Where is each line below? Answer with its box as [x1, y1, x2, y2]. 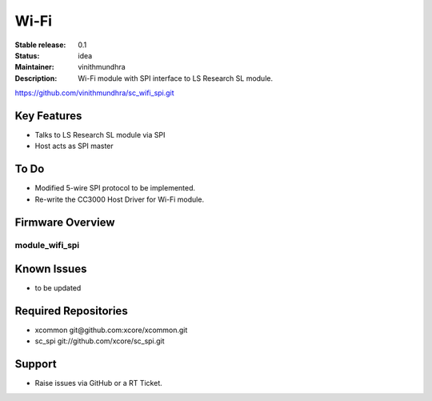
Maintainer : [14, 62, 55, 72]
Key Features [14, 109, 82, 122]
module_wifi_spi [14, 240, 80, 251]
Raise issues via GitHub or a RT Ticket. [34, 379, 163, 388]
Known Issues [14, 263, 87, 276]
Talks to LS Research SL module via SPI [34, 130, 166, 140]
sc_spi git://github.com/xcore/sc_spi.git [34, 336, 165, 346]
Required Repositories [14, 304, 128, 318]
